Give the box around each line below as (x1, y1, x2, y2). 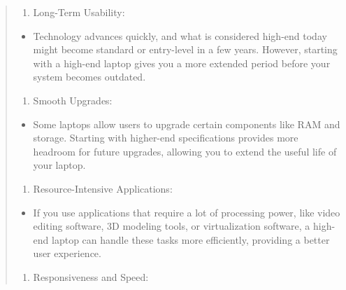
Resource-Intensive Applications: (33, 181, 173, 195)
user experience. (33, 246, 101, 261)
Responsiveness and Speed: (33, 269, 149, 284)
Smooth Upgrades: (33, 92, 113, 107)
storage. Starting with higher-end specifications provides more (33, 130, 298, 145)
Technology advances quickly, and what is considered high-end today (33, 28, 327, 43)
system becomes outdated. (33, 69, 146, 84)
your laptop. (33, 158, 86, 172)
